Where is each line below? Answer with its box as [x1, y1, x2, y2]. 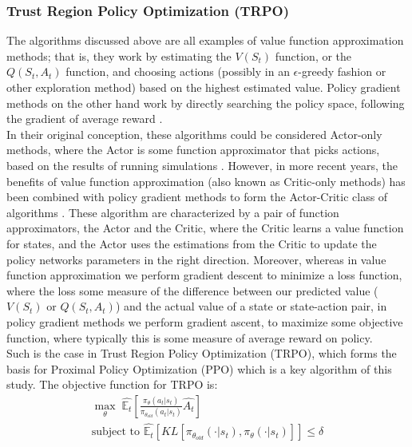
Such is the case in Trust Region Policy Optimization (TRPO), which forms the [6, 345, 397, 362]
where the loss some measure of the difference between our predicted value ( [6, 282, 378, 299]
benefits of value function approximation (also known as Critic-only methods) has [6, 172, 406, 189]
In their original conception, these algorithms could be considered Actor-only [6, 125, 382, 142]
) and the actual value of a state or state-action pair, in [115, 298, 387, 314]
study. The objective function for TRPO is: [6, 376, 218, 393]
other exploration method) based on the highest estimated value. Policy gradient [6, 79, 401, 95]
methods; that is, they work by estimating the [6, 47, 232, 64]
